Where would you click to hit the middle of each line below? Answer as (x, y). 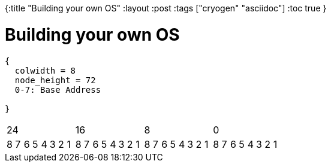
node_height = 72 (55, 80)
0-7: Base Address (58, 89)
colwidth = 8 (45, 70)
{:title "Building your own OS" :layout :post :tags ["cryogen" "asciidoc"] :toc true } (166, 8)
